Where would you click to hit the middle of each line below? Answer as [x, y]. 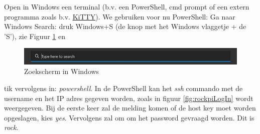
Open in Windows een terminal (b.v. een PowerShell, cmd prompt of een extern [127, 6]
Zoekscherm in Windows [62, 71]
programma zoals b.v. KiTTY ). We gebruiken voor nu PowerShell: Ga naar [120, 16]
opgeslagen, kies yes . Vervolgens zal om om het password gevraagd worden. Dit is [129, 117]
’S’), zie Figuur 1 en [35, 36]
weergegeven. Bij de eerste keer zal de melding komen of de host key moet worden [130, 108]
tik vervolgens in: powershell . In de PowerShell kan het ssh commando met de [123, 88]
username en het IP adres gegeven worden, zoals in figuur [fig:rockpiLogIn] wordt [129, 98]
